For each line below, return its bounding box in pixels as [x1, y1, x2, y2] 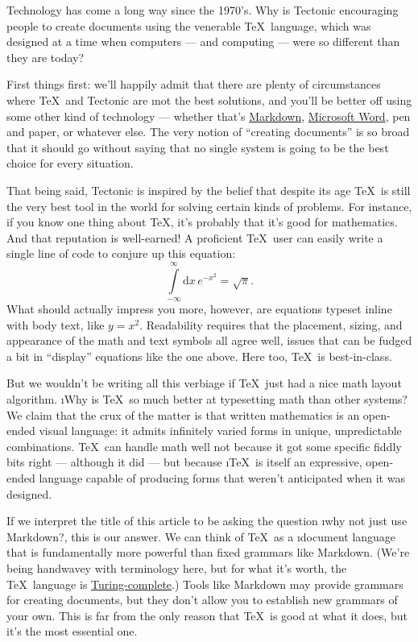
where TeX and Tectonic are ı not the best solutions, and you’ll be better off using [6, 91, 412, 108]
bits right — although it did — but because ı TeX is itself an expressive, [6, 454, 362, 470]
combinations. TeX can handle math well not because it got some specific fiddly [6, 437, 402, 454]
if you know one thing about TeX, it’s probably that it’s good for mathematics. [6, 213, 398, 230]
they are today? [6, 48, 85, 65]
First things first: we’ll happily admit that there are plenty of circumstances [6, 76, 381, 93]
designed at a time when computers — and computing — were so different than [6, 33, 400, 50]
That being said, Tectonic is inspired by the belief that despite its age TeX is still [6, 181, 411, 198]
